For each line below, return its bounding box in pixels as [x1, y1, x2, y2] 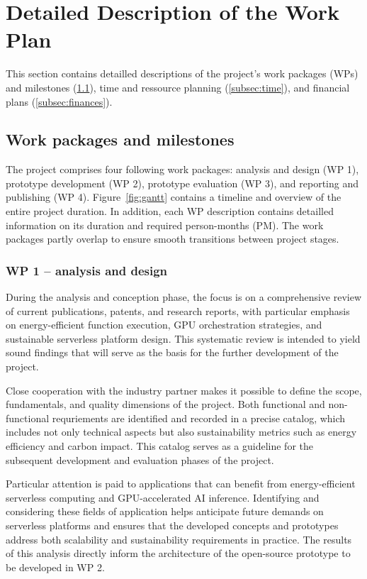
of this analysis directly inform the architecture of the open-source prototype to [6, 546, 351, 561]
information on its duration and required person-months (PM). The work [6, 217, 324, 232]
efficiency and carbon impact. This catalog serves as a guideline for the [6, 439, 313, 453]
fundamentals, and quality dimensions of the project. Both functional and [6, 397, 325, 412]
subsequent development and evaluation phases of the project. [6, 452, 274, 467]
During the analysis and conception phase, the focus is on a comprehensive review [6, 289, 362, 304]
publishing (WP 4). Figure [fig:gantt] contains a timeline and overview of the [6, 189, 341, 204]
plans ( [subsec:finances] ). [6, 94, 113, 109]
